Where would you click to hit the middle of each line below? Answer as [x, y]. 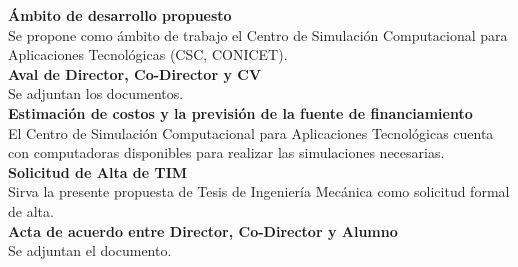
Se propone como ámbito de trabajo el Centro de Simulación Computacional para [258, 34]
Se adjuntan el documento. [90, 250]
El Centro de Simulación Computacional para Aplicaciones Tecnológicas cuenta [251, 132]
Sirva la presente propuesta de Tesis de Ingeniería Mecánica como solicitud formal [259, 191]
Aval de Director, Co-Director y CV [135, 73]
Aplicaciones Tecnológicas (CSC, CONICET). [148, 54]
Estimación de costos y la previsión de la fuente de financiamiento [240, 112]
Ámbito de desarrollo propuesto [120, 15]
